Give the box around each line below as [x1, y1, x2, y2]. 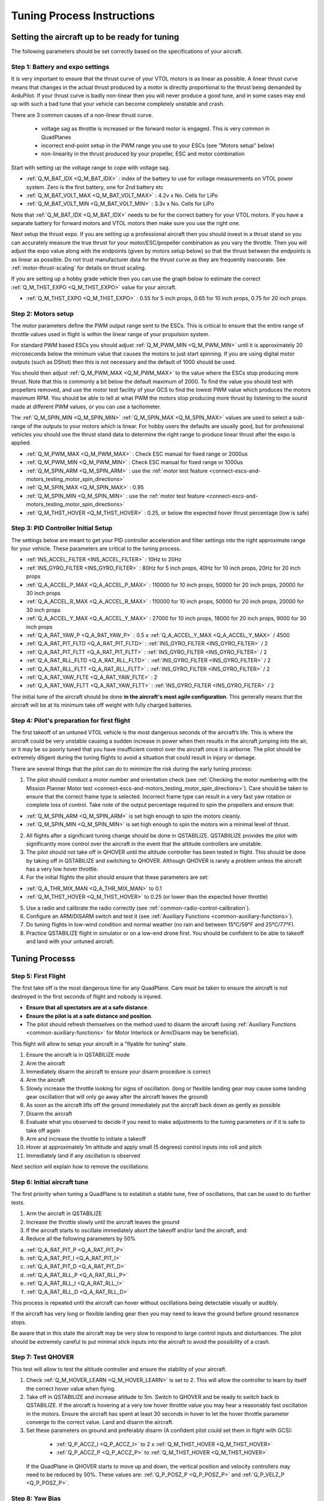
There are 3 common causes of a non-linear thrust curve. [11, 111, 153, 118]
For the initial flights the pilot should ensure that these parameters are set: [26, 874, 209, 881]
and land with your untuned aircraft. [26, 938, 115, 945]
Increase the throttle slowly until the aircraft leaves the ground [26, 1218, 180, 1225]
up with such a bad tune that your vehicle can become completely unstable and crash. [11, 100, 225, 107]
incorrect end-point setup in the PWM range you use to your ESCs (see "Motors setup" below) [41, 142, 275, 149]
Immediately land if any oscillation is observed [26, 1152, 140, 1159]
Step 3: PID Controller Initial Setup [11, 524, 113, 533]
